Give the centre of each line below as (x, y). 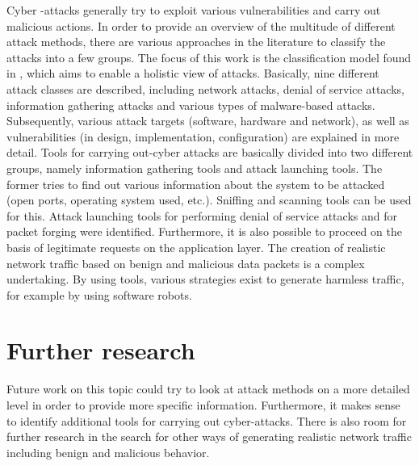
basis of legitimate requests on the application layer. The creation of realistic (196, 247)
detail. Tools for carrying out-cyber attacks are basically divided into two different (210, 152)
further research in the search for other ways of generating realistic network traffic (209, 437)
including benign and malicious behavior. (108, 452)
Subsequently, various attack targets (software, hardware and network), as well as (208, 121)
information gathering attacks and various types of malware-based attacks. (191, 105)
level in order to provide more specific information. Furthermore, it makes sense (203, 405)
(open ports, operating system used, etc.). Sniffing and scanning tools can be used (209, 200)
